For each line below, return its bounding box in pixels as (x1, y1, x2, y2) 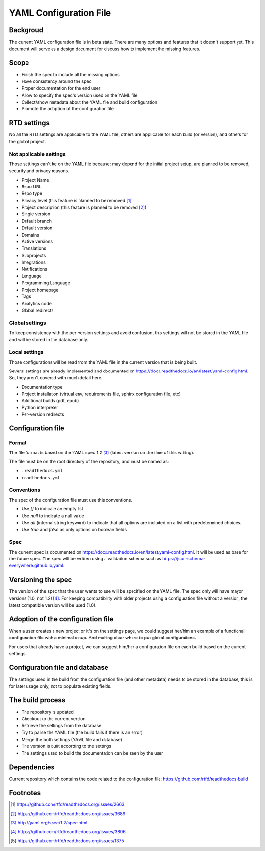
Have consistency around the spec (21, 79, 92, 84)
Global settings (9, 319, 46, 326)
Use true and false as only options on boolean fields (21, 527, 127, 532)
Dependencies (9, 763, 55, 771)
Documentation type (21, 384, 63, 390)
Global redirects (21, 307, 54, 313)
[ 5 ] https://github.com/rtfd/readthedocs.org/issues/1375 (10, 838, 124, 844)
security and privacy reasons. (9, 168, 70, 174)
